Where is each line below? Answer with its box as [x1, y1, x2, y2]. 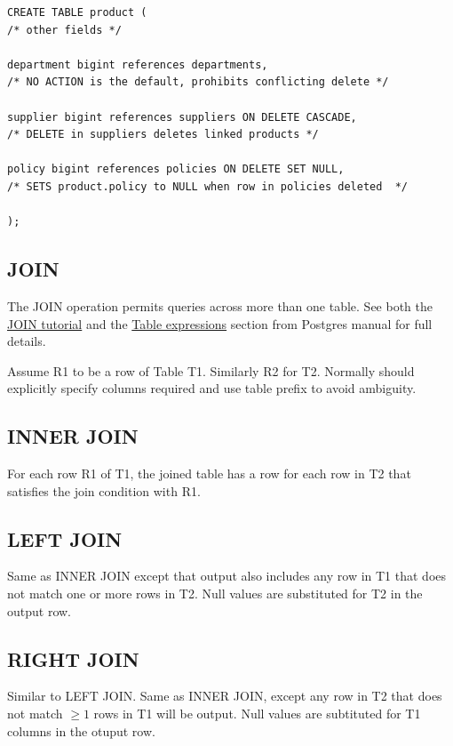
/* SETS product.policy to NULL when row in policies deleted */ [7, 180, 409, 193]
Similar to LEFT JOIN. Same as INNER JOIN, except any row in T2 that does [7, 686, 442, 705]
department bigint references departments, [7, 58, 268, 71]
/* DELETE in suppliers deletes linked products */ [7, 128, 319, 141]
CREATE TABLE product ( [7, 6, 147, 19]
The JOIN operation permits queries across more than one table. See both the [7, 296, 433, 315]
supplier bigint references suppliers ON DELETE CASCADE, [7, 110, 357, 124]
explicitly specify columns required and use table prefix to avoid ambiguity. [7, 379, 417, 397]
